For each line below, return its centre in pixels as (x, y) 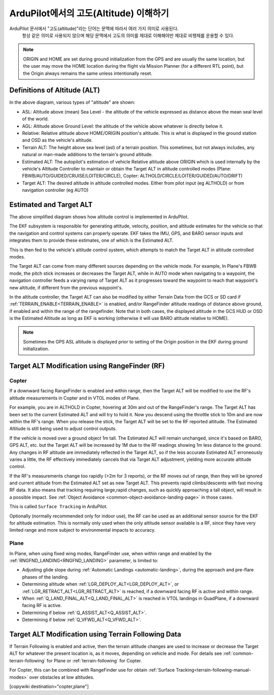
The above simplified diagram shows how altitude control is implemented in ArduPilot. (99, 217)
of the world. (36, 119)
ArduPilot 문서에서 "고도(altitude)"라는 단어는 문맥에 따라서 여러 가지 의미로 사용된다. (94, 28)
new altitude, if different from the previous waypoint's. (66, 287)
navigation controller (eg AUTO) (55, 190)
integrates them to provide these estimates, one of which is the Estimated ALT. (91, 240)
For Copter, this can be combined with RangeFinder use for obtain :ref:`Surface (92, 670)
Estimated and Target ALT (51, 204)
